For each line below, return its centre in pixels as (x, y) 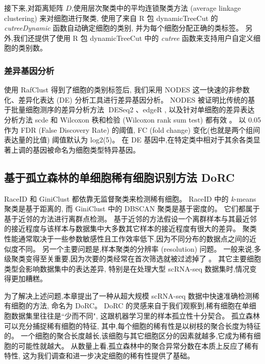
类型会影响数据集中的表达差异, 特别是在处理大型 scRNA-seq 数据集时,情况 (127, 268)
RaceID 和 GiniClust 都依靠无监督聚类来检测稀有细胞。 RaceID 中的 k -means (130, 198)
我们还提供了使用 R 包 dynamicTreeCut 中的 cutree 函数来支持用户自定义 (133, 38)
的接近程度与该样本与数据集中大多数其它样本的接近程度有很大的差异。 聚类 (130, 228)
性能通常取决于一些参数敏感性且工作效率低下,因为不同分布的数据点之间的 (127, 238)
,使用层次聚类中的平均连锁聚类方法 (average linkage (156, 8)
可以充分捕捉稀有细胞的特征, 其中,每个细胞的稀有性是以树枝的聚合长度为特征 (132, 325)
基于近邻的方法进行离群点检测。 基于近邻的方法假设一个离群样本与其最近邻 (130, 218)
